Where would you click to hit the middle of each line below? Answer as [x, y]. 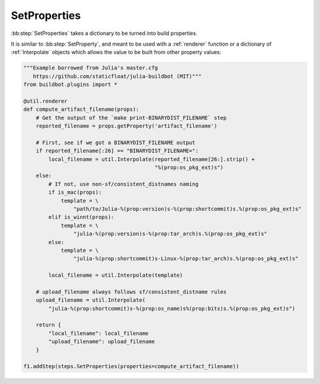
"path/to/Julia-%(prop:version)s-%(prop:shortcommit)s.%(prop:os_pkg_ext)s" [187, 209]
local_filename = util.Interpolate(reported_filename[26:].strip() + [151, 159]
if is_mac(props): [75, 192]
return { [49, 325]
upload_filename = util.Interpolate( [91, 300]
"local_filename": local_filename [98, 333]
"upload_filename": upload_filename [102, 342]
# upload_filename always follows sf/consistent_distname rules [131, 292]
